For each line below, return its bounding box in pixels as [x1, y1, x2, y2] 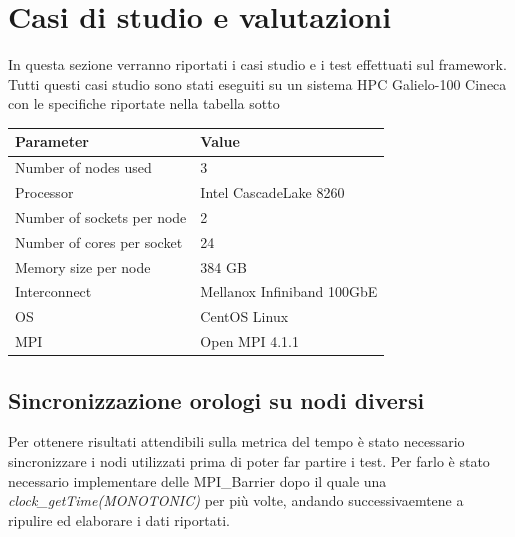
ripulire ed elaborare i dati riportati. [8, 509, 230, 530]
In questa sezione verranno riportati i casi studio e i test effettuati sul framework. [8, 54, 507, 75]
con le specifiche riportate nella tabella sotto [8, 93, 280, 114]
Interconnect [15, 281, 92, 302]
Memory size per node [15, 256, 151, 277]
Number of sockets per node [15, 206, 187, 227]
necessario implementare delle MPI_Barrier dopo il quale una [8, 470, 387, 491]
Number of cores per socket [15, 231, 183, 252]
